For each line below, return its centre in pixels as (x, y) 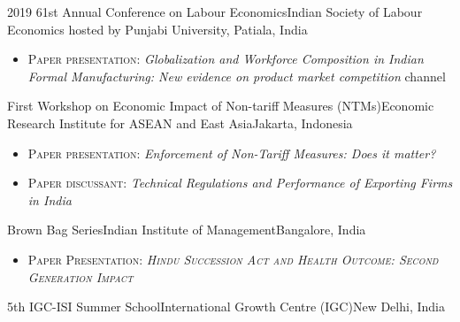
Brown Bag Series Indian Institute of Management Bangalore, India (187, 230)
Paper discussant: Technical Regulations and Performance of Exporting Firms (240, 183)
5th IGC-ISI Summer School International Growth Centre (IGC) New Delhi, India (226, 307)
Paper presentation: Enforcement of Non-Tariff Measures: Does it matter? (232, 153)
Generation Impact (80, 276)
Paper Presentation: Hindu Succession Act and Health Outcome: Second (233, 259)
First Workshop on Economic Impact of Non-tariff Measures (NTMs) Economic (221, 106)
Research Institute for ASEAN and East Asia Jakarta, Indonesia (180, 123)
